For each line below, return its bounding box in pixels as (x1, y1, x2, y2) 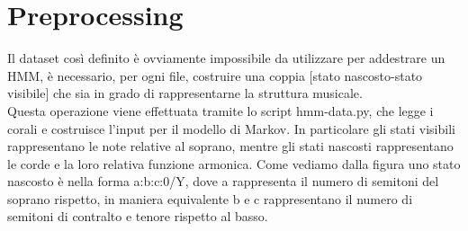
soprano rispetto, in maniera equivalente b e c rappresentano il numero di (7, 189, 413, 208)
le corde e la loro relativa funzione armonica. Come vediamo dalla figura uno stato (7, 154, 461, 173)
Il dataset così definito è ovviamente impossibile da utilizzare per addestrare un (7, 49, 445, 67)
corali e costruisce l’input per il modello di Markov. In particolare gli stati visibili (7, 119, 455, 138)
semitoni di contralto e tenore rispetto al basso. (7, 207, 268, 226)
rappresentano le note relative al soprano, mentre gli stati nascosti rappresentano (7, 137, 454, 155)
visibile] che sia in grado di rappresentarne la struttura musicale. (7, 84, 363, 102)
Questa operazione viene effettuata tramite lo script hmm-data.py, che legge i (7, 101, 434, 120)
